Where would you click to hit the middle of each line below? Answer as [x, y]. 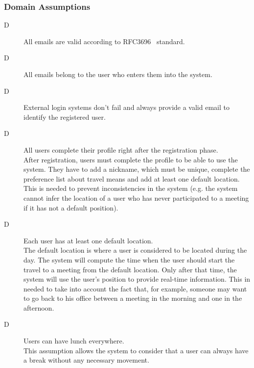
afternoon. [39, 307]
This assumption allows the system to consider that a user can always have [136, 350]
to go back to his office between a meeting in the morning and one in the [133, 298]
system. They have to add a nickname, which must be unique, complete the [137, 169]
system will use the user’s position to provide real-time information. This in [137, 279]
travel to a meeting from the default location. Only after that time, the [130, 269]
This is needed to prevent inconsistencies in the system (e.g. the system [131, 188]
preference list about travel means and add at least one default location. [132, 178]
